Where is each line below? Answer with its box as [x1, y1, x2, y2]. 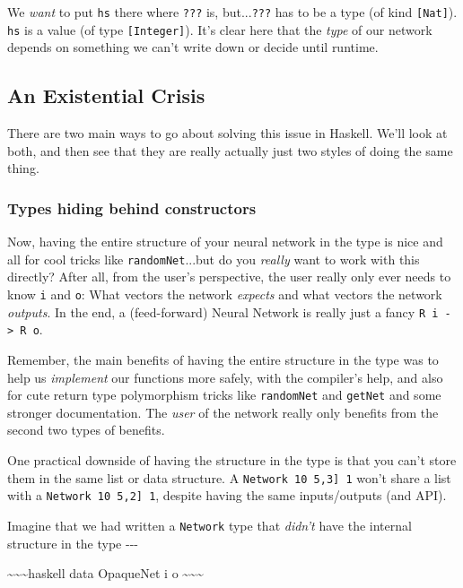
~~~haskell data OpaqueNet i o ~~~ [7, 564, 204, 583]
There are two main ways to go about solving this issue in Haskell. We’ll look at [7, 124, 448, 143]
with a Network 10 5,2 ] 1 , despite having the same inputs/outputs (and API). [7, 486, 447, 505]
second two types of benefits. [7, 420, 165, 439]
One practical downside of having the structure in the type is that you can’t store [7, 450, 457, 469]
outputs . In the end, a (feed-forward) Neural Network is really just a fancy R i [7, 302, 439, 321]
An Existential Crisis [7, 82, 205, 109]
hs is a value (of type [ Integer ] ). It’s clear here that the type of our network [7, 20, 432, 39]
